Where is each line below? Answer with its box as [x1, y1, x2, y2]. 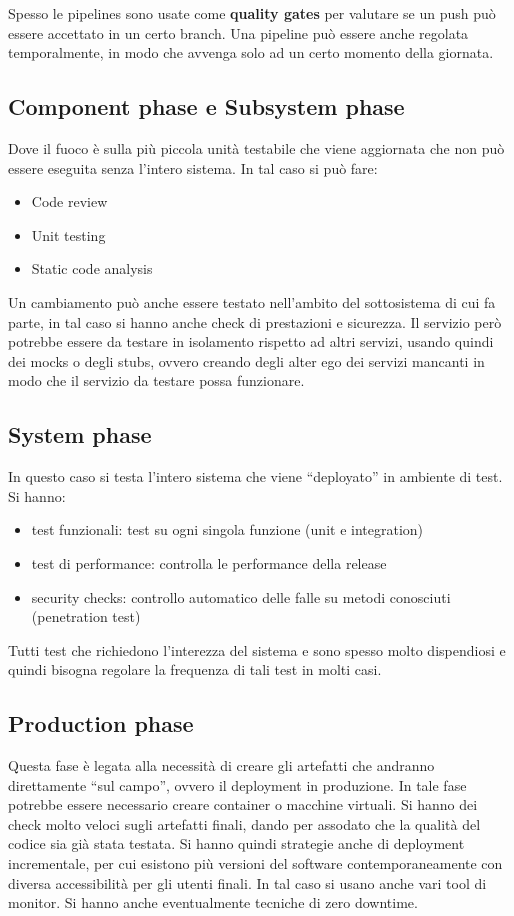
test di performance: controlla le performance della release [31, 552, 387, 573]
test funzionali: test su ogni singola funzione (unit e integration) [31, 519, 424, 540]
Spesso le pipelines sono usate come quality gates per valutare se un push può [8, 3, 496, 23]
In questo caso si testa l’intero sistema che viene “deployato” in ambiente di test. [8, 466, 503, 487]
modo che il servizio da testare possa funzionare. [8, 370, 305, 391]
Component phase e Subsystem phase [8, 91, 405, 122]
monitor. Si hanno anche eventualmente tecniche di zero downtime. [8, 892, 418, 913]
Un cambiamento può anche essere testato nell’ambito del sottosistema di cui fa [8, 291, 496, 312]
